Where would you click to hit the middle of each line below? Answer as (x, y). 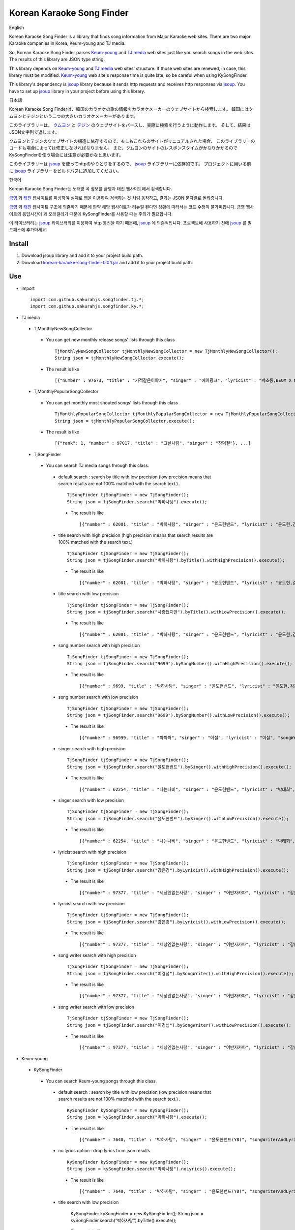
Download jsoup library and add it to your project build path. (82, 255)
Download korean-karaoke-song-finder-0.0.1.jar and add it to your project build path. (107, 262)
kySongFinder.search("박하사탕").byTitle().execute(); (123, 1221)
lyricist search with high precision (92, 852)
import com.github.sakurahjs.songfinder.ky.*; (87, 307)
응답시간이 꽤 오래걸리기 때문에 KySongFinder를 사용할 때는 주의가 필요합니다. (98, 214)
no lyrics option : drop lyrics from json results (104, 1151)
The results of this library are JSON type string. (57, 60)
